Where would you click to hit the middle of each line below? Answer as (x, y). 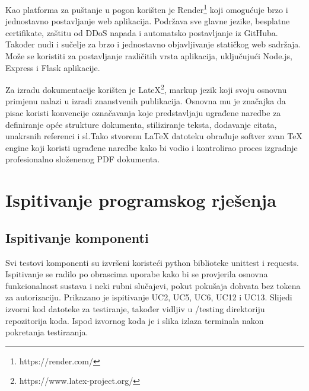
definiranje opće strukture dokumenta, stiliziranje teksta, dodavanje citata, (141, 124)
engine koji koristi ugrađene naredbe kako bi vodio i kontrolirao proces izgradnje (152, 147)
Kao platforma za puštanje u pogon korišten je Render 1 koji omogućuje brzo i (147, 9)
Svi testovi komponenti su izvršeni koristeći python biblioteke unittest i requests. (152, 262)
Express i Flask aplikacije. (53, 67)
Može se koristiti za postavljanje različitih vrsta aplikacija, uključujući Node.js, (149, 56)
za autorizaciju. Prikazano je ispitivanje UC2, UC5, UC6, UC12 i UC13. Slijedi (149, 297)
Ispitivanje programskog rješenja (141, 200)
